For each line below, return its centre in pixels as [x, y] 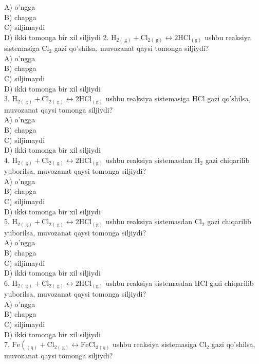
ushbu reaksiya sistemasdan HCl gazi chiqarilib [180, 283]
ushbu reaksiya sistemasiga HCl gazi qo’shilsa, [178, 98]
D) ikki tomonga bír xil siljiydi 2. [57, 37]
